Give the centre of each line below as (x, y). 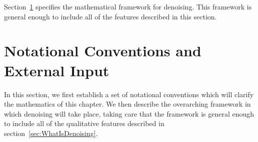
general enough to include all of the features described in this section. (110, 16)
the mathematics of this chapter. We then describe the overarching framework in (127, 104)
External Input (57, 70)
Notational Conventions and (103, 51)
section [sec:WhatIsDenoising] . (51, 133)
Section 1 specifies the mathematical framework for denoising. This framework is (128, 6)
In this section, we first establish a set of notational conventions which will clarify (129, 94)
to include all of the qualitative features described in (84, 123)
